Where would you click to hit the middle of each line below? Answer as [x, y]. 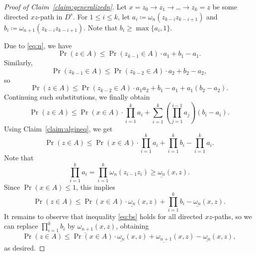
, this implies [96, 187]
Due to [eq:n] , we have [38, 45]
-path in [50, 16]
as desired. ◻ [25, 247]
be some [225, 6]
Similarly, [18, 63]
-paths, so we [232, 216]
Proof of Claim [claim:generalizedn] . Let [65, 6]
